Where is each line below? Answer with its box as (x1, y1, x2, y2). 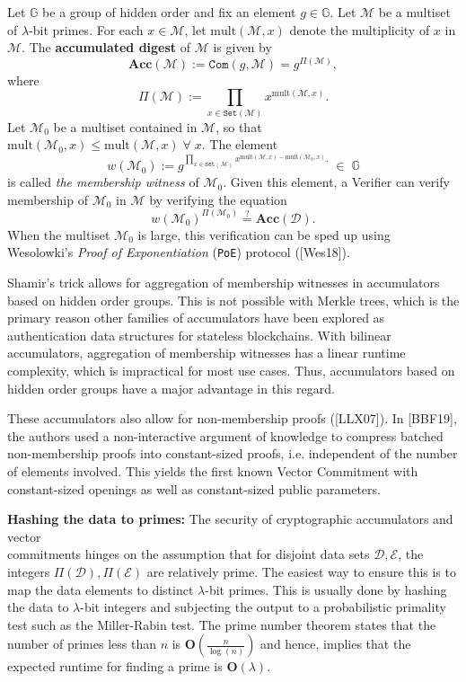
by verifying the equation (149, 190, 287, 208)
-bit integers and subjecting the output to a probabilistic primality (80, 598, 446, 616)
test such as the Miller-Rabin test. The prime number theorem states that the (7, 615, 436, 633)
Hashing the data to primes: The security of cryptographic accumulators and (7, 509, 453, 528)
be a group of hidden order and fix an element (42, 3, 296, 21)
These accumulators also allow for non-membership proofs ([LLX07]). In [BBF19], (7, 409, 457, 428)
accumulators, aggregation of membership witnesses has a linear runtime (7, 343, 406, 362)
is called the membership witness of (7, 173, 199, 191)
